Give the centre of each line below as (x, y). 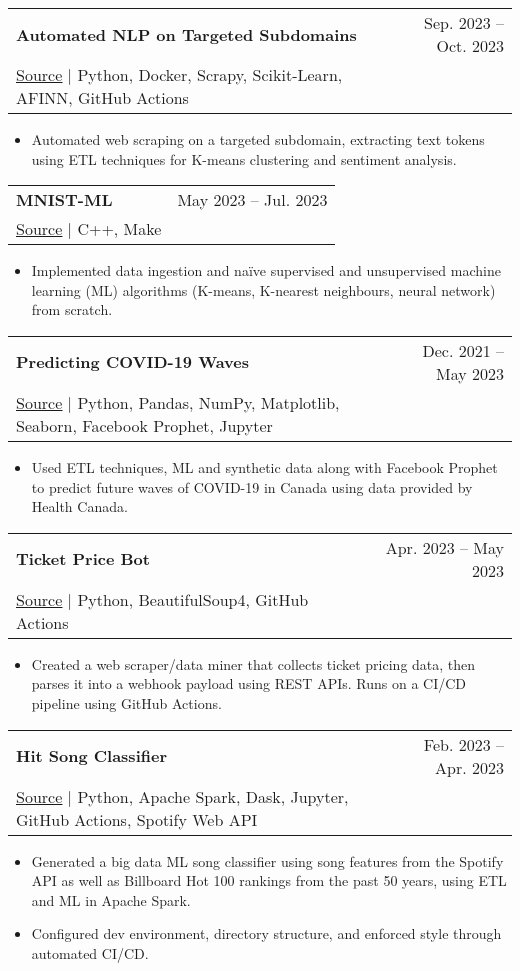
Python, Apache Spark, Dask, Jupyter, (213, 796)
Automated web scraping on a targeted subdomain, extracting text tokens (258, 139)
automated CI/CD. (90, 952)
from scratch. (72, 309)
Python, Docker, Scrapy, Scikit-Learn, (210, 74)
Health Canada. (79, 506)
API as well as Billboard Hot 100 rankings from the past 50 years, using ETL (269, 880)
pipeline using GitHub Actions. (126, 702)
